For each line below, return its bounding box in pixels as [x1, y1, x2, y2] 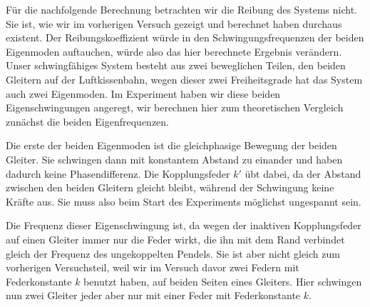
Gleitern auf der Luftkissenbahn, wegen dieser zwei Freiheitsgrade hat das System [6, 71, 363, 86]
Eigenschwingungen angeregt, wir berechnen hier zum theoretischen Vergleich [6, 100, 344, 115]
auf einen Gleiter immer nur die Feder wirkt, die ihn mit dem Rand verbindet [6, 231, 345, 246]
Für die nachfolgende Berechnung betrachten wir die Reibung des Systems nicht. [6, 2, 358, 16]
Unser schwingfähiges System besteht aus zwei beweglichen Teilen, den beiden [6, 58, 346, 73]
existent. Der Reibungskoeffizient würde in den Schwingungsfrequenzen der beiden [6, 30, 364, 45]
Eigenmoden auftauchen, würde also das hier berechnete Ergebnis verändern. [6, 44, 342, 59]
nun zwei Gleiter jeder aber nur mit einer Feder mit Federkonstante [6, 288, 301, 303]
